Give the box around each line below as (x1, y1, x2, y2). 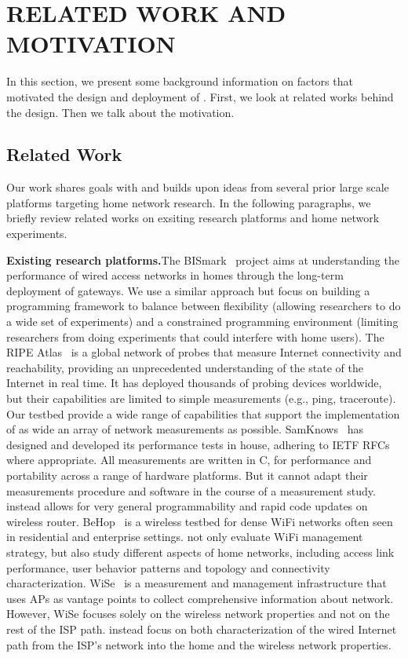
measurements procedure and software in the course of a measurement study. (6, 482, 376, 499)
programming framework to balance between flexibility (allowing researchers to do (6, 298, 401, 314)
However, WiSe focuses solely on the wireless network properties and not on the (6, 605, 390, 622)
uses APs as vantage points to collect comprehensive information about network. (6, 590, 394, 606)
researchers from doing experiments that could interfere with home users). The (6, 328, 384, 345)
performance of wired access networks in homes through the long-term (6, 267, 344, 283)
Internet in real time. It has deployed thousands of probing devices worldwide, (6, 375, 382, 391)
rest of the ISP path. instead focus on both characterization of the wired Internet (6, 620, 397, 637)
